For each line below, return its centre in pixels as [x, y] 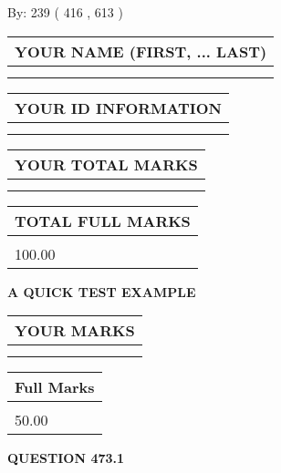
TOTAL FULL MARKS [103, 221]
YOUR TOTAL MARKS [106, 164]
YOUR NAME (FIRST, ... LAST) [141, 51]
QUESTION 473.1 [66, 458]
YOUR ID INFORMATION [118, 108]
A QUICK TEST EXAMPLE [102, 291]
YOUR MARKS [75, 331]
